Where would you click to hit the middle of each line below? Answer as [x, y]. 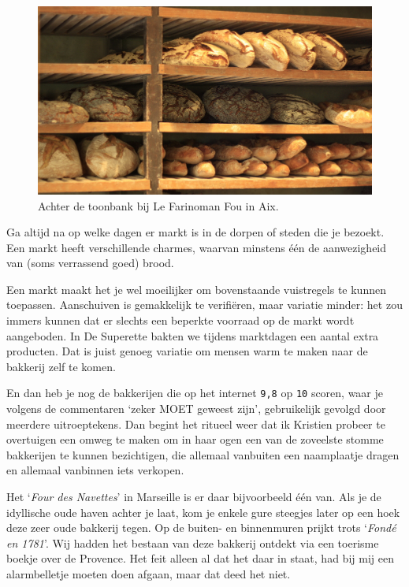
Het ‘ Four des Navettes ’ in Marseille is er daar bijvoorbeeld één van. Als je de [194, 497]
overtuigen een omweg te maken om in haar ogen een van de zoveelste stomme [195, 439]
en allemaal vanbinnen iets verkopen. [95, 470]
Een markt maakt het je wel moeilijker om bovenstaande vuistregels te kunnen [196, 289]
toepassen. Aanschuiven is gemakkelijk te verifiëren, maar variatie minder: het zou [204, 305]
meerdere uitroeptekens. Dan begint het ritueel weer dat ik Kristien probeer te [196, 424]
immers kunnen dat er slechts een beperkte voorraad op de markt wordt [180, 320]
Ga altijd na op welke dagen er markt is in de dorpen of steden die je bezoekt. [195, 232]
